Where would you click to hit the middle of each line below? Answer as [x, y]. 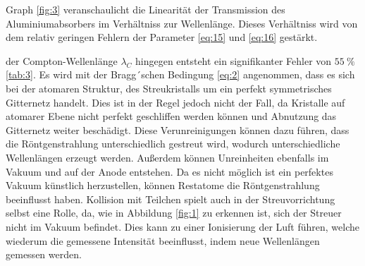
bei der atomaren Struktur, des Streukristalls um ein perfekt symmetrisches [169, 88]
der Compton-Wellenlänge [62, 60]
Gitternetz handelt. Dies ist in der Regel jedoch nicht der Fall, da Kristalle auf [175, 102]
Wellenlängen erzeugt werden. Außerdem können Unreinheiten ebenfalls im [167, 157]
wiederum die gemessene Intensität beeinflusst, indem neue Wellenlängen [163, 240]
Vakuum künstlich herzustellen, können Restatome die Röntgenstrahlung [163, 185]
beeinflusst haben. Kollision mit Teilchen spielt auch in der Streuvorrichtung [171, 199]
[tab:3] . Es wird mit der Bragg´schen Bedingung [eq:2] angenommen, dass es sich [180, 74]
